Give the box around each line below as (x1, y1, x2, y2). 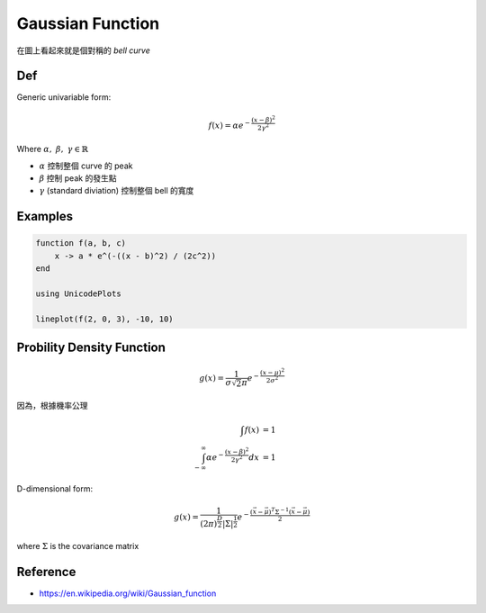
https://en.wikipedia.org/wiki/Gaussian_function (39, 588, 217, 599)
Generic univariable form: (16, 92, 112, 103)
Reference (16, 563, 76, 580)
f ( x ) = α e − (208, 119, 251, 131)
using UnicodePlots (35, 288, 121, 299)
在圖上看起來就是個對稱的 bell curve (16, 45, 150, 56)
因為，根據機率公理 (16, 401, 88, 411)
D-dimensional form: (16, 482, 94, 494)
